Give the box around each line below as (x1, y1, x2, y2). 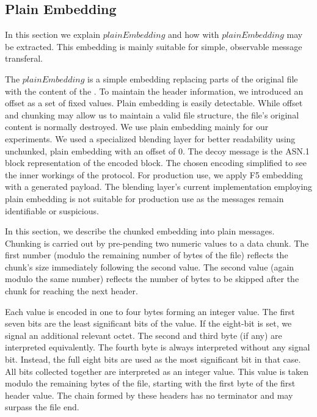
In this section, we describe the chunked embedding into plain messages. (5, 225, 275, 238)
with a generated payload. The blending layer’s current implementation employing (5, 180, 313, 193)
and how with (167, 28, 219, 41)
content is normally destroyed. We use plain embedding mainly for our (5, 120, 269, 133)
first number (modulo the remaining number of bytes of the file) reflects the (5, 248, 288, 261)
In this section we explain (5, 28, 101, 41)
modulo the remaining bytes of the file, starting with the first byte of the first (5, 377, 296, 390)
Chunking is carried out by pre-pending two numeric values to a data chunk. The (5, 236, 309, 249)
